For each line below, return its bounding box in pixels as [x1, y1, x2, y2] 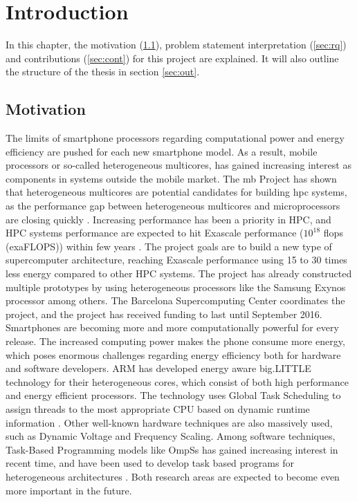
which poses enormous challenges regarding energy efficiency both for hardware [6, 347, 341, 362]
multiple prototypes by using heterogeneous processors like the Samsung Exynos [6, 279, 346, 294]
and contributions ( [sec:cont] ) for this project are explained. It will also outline [6, 50, 339, 65]
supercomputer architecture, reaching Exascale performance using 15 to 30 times [6, 252, 347, 267]
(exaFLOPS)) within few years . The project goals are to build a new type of [6, 239, 332, 253]
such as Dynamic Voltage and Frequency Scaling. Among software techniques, [6, 429, 336, 443]
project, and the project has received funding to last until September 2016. [6, 306, 322, 321]
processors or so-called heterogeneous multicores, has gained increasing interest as [6, 158, 351, 172]
